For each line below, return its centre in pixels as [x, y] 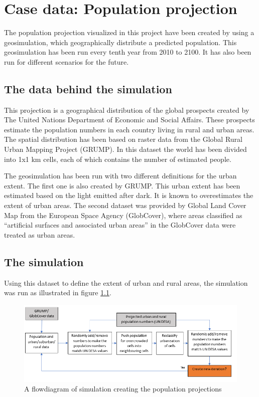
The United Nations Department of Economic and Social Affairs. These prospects [129, 120]
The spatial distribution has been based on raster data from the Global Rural [123, 139]
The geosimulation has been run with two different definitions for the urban [120, 176]
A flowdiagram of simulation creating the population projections [123, 389]
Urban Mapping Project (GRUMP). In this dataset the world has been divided [125, 149]
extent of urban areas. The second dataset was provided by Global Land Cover [125, 205]
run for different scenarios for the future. [67, 61]
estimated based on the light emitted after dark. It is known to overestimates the [129, 195]
